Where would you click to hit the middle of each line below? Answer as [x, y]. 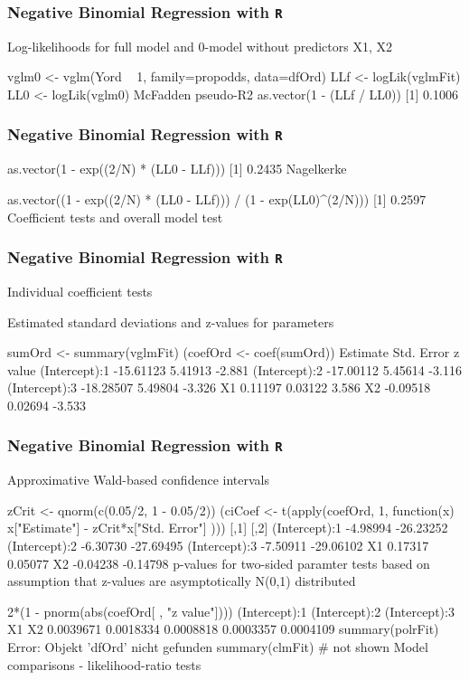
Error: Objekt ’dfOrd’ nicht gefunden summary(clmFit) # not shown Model [218, 647]
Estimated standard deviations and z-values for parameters [171, 321]
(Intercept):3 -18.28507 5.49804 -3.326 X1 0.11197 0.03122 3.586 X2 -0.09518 [219, 387]
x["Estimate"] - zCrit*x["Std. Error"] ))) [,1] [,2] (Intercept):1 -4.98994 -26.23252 [228, 528]
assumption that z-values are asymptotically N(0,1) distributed [182, 581]
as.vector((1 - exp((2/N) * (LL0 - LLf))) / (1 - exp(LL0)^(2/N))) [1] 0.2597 [217, 198]
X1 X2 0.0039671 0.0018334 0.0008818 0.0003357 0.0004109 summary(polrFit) [223, 629]
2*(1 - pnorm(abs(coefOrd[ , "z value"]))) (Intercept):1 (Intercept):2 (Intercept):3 [231, 611]
